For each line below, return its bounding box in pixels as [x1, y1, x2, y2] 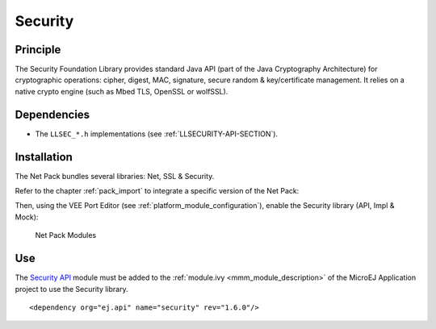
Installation [15, 150, 73, 164]
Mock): [15, 212, 39, 222]
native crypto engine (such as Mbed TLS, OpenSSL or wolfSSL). [15, 86, 228, 96]
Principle [15, 43, 61, 56]
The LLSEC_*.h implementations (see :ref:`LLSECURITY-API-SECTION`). [35, 129, 279, 139]
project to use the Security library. [15, 284, 128, 294]
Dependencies [15, 107, 90, 121]
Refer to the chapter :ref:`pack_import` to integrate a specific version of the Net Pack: [15, 186, 300, 196]
